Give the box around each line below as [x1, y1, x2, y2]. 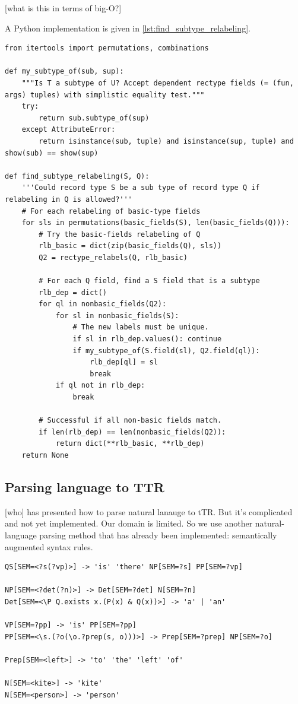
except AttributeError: [21, 125, 116, 134]
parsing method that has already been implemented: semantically [39, 528, 277, 541]
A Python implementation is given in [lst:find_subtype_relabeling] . [5, 21, 251, 34]
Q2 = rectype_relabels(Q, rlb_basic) [39, 253, 188, 262]
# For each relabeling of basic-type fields [21, 207, 201, 215]
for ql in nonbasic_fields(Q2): [39, 300, 167, 309]
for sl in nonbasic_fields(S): [55, 311, 179, 320]
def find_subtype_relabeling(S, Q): [5, 172, 150, 180]
